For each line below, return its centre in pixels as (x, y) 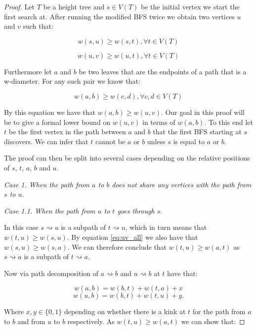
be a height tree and (74, 6)
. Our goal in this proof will (203, 112)
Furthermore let (28, 71)
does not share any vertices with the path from (182, 184)
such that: (38, 26)
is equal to (189, 141)
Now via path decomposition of (51, 273)
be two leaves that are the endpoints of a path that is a (163, 71)
